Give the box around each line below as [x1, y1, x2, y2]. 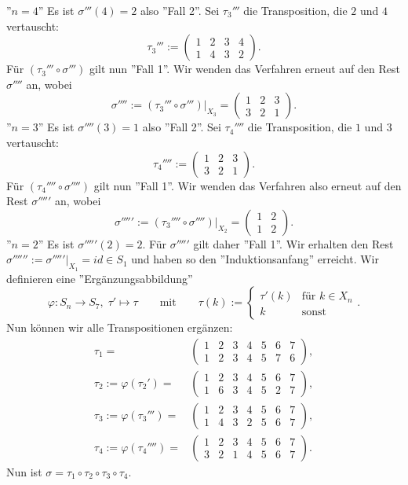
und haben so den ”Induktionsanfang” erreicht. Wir [131, 251, 379, 267]
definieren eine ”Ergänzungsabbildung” [6, 270, 193, 286]
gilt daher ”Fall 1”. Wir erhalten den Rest [193, 235, 394, 252]
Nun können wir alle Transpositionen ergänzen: [6, 319, 233, 336]
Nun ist [6, 463, 42, 479]
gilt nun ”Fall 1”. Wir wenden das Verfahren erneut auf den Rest [89, 61, 400, 77]
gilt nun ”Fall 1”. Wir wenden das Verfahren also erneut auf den [93, 177, 402, 193]
